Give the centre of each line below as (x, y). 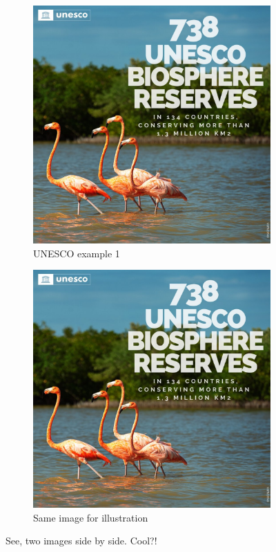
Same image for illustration (91, 517)
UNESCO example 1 (77, 253)
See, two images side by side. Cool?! (81, 541)
